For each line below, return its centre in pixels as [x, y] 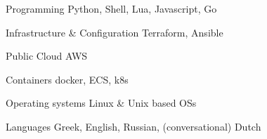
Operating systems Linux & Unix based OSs [101, 103]
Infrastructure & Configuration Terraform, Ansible [115, 32]
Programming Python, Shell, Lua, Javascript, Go [111, 8]
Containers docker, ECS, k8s [67, 79]
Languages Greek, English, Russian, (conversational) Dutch [133, 126]
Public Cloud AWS [47, 56]
